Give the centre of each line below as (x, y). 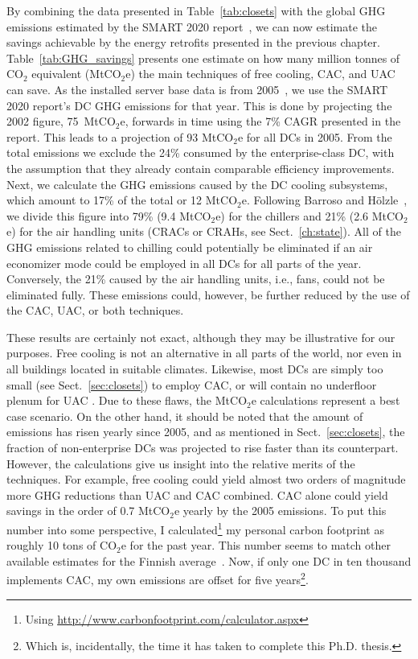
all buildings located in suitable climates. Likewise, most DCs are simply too (195, 369)
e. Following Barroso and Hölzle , (324, 200)
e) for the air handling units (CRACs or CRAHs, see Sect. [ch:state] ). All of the (204, 231)
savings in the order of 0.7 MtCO (88, 511)
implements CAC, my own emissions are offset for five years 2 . (158, 579)
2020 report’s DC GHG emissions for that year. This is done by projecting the (199, 105)
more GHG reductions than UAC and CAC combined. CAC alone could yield (197, 494)
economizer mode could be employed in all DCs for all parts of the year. (184, 263)
